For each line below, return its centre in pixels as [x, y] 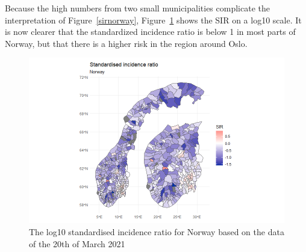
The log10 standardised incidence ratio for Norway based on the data [157, 231]
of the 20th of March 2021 [77, 243]
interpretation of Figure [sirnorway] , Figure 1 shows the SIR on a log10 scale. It [153, 20]
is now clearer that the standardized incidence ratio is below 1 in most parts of [150, 32]
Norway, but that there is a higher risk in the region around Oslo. [126, 43]
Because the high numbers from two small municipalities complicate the [137, 8]
